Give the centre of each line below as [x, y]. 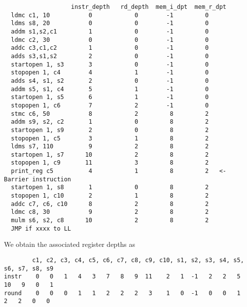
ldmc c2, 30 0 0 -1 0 [110, 40]
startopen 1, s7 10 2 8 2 [110, 154]
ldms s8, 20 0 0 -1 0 [110, 23]
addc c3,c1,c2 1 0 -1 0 [110, 48]
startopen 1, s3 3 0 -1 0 [110, 64]
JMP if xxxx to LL [41, 228]
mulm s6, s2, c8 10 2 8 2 [110, 221]
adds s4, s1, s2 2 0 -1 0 [110, 81]
